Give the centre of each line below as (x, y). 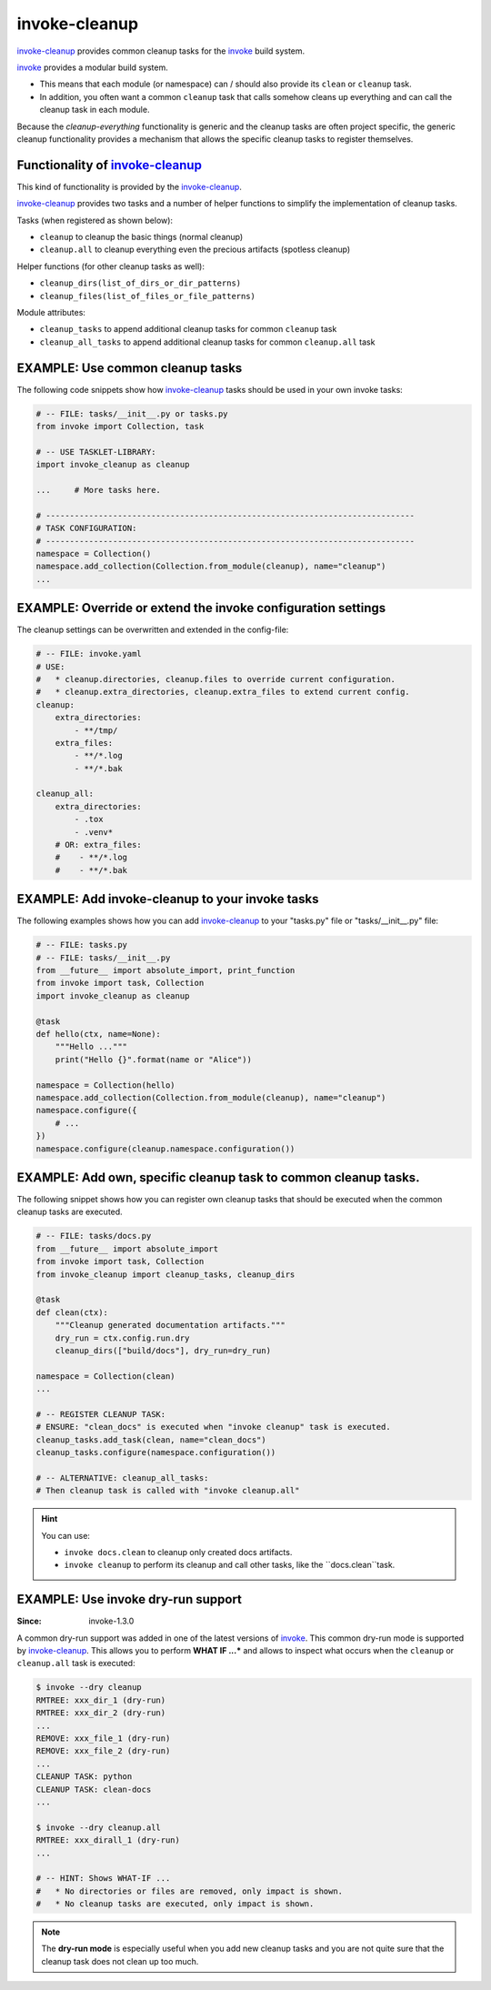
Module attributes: (51, 312)
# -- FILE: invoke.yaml (89, 654)
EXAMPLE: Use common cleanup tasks (130, 368)
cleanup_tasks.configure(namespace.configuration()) (156, 1452)
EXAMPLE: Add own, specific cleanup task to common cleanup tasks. (218, 1177)
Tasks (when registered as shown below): (95, 220)
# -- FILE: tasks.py (81, 945)
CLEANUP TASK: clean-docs (94, 1789)
